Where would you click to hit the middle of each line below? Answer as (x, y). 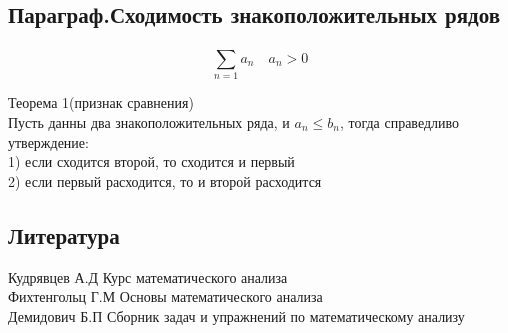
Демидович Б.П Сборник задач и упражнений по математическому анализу (236, 315)
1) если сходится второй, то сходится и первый (151, 161)
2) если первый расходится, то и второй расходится (165, 180)
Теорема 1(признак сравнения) (101, 102)
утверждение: (48, 141)
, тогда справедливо (399, 121)
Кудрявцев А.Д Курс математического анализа (148, 276)
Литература (64, 234)
